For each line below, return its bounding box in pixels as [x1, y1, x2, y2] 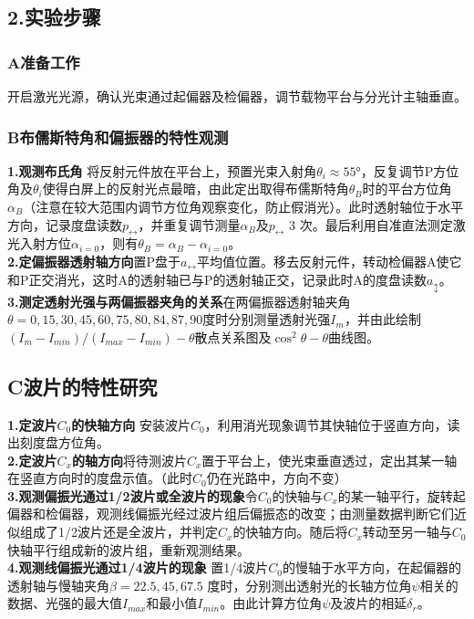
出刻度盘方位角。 [7, 433, 109, 452]
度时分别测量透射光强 [202, 309, 331, 329]
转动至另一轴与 [362, 522, 452, 541]
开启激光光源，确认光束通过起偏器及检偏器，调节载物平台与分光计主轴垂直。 [7, 87, 467, 105]
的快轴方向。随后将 [232, 522, 348, 541]
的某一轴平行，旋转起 [337, 486, 466, 505]
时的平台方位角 [362, 179, 452, 198]
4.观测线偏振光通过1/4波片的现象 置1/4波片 [7, 558, 269, 577]
